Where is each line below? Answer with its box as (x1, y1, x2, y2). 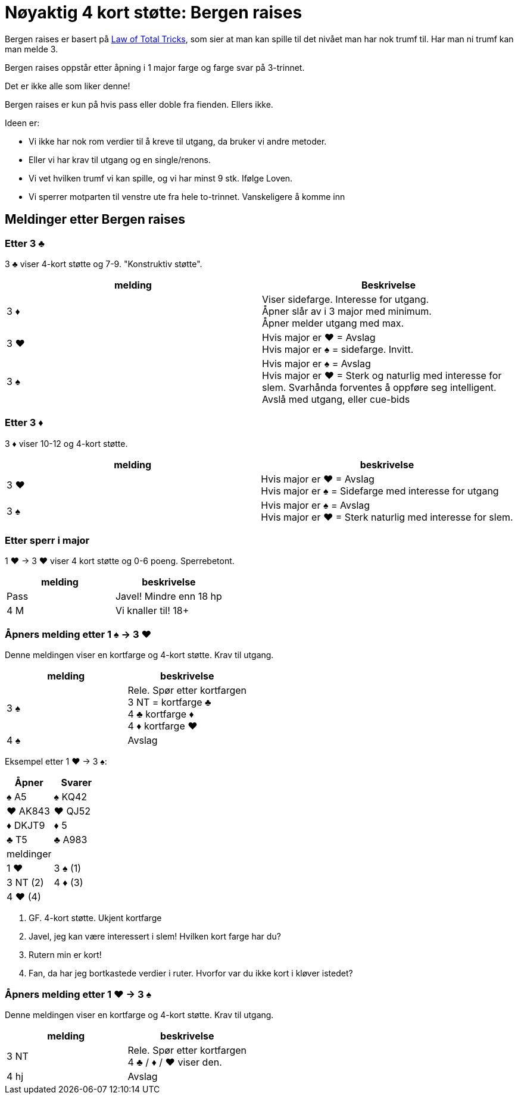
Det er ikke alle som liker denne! (5, 80, 130, 91)
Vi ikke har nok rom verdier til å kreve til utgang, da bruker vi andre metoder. (29, 136, 327, 146)
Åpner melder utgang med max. (262, 317, 404, 329)
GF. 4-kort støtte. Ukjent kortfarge (29, 913, 162, 923)
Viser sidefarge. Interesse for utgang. (262, 293, 429, 305)
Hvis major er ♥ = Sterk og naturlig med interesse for (262, 369, 502, 381)
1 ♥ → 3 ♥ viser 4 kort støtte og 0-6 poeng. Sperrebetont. (5, 556, 235, 566)
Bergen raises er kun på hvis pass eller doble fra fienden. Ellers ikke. (5, 99, 273, 109)
